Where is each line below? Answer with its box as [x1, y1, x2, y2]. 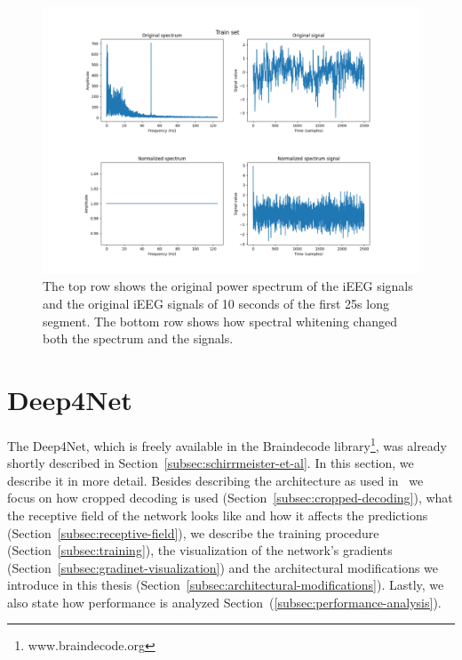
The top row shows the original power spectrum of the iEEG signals [43, 277, 413, 295]
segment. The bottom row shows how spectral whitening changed [43, 311, 397, 330]
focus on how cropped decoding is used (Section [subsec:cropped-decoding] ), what [7, 488, 453, 507]
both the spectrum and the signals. [43, 329, 234, 348]
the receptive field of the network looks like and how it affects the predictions [7, 505, 428, 524]
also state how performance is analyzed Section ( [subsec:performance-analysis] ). [7, 592, 442, 611]
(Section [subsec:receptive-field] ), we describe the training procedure [7, 523, 379, 542]
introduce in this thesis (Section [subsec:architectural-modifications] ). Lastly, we [7, 575, 444, 594]
